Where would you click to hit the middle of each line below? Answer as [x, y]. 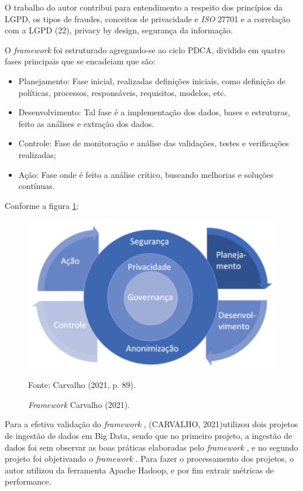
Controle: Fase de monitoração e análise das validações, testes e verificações [154, 143]
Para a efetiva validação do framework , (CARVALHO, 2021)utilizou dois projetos [151, 424]
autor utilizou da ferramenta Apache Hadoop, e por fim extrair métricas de [140, 470]
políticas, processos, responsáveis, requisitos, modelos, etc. [122, 92]
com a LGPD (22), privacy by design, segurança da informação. [119, 30]
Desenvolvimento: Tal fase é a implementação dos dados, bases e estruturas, [154, 112]
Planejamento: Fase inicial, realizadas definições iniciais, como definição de [152, 80]
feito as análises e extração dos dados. [86, 123]
